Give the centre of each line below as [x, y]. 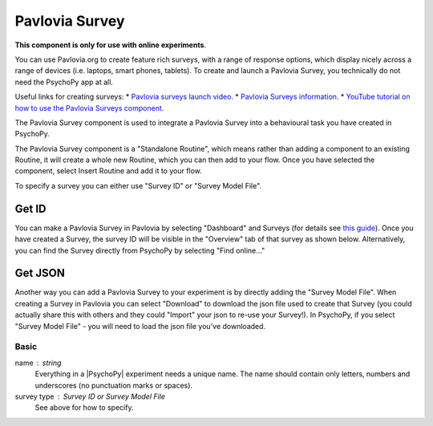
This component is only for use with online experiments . [111, 45]
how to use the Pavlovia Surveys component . [89, 108]
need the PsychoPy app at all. [64, 82]
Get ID [30, 209]
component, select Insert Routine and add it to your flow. [108, 171]
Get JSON [40, 273]
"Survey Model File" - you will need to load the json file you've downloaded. [140, 326]
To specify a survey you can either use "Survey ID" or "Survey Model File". [138, 185]
